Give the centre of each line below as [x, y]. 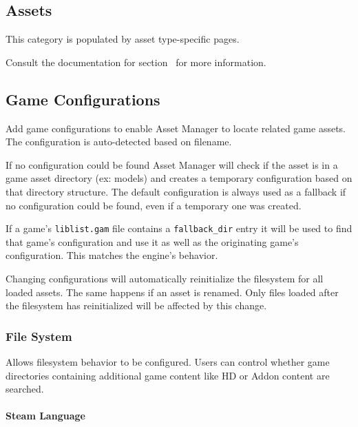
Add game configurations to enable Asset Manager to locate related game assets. [176, 128]
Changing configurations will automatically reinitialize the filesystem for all [165, 278]
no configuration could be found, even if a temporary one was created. [154, 205]
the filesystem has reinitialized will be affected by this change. [136, 305]
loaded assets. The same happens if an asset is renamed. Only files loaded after [172, 292]
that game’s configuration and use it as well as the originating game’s [152, 241]
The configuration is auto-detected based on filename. [119, 142]
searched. [25, 389]
